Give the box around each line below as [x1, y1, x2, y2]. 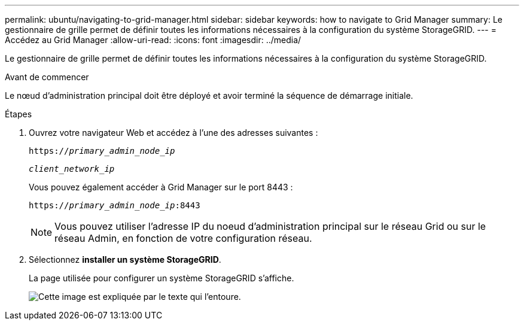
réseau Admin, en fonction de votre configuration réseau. [54, 232, 312, 244]
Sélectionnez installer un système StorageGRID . [29, 254, 221, 265]
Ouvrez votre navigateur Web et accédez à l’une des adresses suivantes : [29, 127, 318, 138]
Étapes [5, 109, 32, 119]
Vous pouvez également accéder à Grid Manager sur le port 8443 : [29, 182, 293, 192]
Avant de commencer [5, 72, 89, 82]
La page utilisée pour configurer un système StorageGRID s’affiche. [29, 273, 294, 283]
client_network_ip [29, 164, 115, 174]
